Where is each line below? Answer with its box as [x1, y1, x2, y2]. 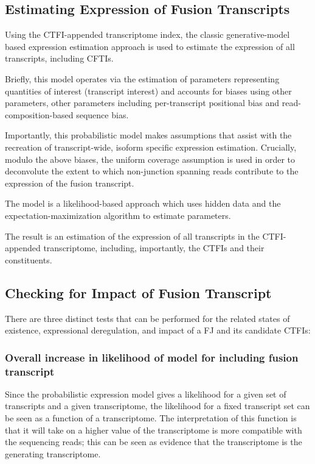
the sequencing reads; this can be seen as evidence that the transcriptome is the [5, 435, 302, 448]
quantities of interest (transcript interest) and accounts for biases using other [5, 84, 292, 97]
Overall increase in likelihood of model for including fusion [5, 349, 299, 365]
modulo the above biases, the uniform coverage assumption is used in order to [5, 152, 295, 165]
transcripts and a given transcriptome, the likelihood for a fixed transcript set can [5, 399, 310, 412]
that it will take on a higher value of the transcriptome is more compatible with [5, 423, 302, 436]
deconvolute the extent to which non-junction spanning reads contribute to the [5, 165, 299, 177]
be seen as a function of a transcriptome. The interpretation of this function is [5, 412, 297, 424]
